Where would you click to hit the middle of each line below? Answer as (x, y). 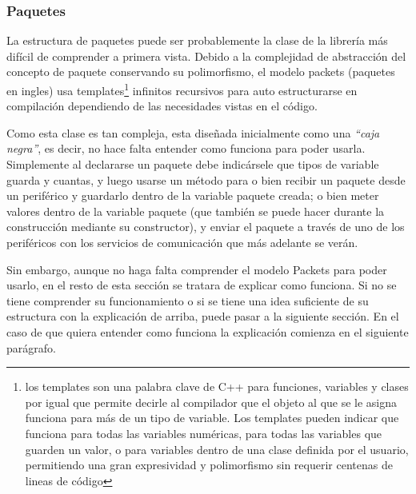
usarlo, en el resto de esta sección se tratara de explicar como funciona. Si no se (202, 285)
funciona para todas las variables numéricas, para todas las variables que (204, 433)
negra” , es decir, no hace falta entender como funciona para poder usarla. (186, 148)
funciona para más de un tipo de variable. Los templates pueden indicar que (212, 418)
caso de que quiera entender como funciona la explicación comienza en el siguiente (208, 331)
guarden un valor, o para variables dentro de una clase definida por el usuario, (217, 449)
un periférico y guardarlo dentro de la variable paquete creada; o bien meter (193, 195)
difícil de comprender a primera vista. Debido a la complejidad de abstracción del (206, 56)
